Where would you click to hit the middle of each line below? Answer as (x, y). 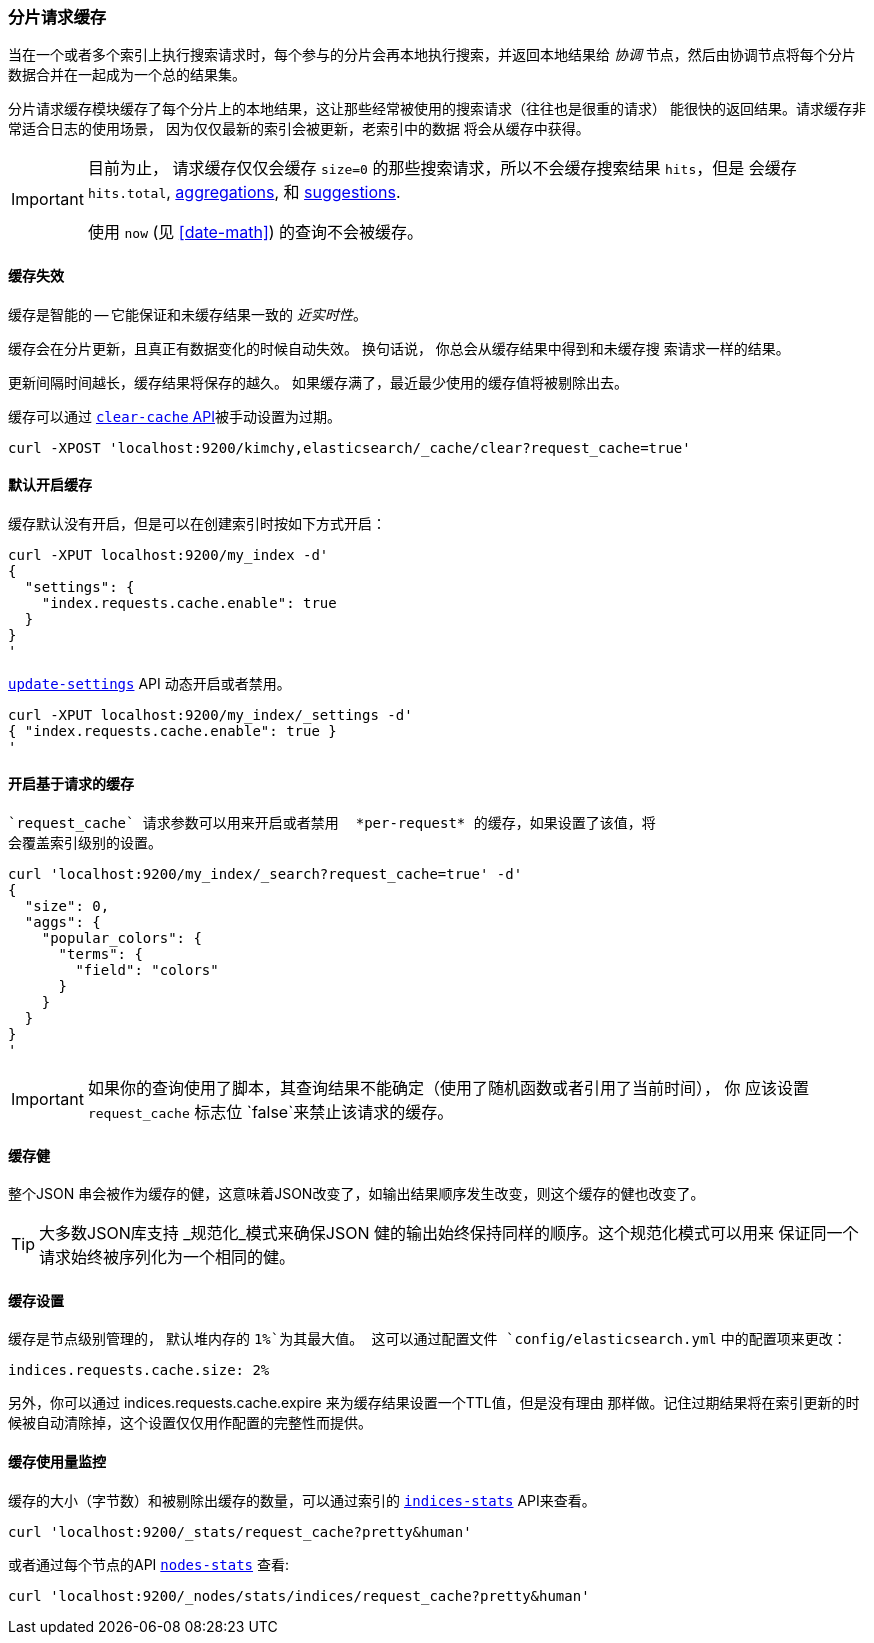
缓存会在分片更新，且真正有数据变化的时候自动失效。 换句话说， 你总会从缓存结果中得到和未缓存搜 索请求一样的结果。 (399, 348)
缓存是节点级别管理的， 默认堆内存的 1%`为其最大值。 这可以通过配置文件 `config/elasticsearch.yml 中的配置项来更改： (427, 1339)
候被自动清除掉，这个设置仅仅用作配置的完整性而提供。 (190, 1423)
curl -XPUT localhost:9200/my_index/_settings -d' (210, 714)
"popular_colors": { (121, 938)
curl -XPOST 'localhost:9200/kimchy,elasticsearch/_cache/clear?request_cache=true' (349, 447)
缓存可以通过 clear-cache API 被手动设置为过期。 (174, 416)
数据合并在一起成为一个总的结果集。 (127, 75)
